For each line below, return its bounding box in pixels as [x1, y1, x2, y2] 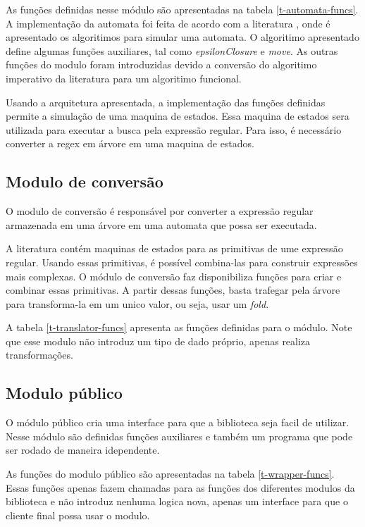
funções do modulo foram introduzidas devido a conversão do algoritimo [6, 57, 317, 72]
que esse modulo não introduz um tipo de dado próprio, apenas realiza [6, 333, 311, 348]
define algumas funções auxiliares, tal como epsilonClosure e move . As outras [6, 43, 338, 58]
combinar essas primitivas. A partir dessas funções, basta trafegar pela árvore [6, 283, 340, 297]
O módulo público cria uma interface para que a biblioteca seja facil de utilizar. [6, 415, 349, 430]
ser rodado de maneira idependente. [6, 442, 160, 457]
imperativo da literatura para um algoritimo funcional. [6, 70, 242, 85]
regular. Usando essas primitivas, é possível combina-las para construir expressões [6, 254, 358, 269]
